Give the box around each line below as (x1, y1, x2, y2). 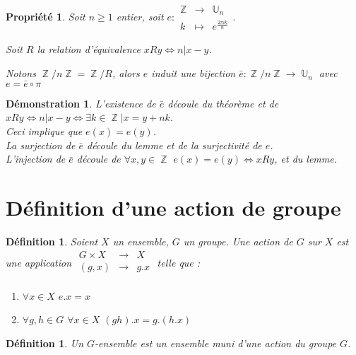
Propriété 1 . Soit (6, 9, 85, 24)
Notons (6, 66, 36, 81)
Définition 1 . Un (6, 335, 84, 350)
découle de (76, 151, 121, 166)
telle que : (157, 255, 201, 269)
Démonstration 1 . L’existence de (6, 95, 156, 110)
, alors (112, 66, 140, 81)
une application (6, 255, 72, 269)
